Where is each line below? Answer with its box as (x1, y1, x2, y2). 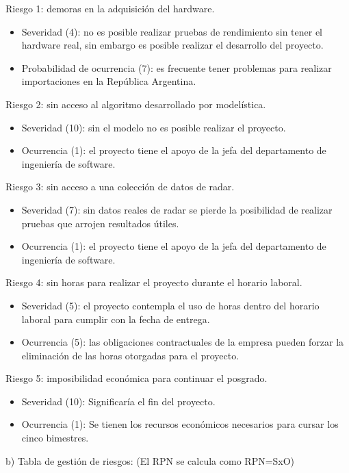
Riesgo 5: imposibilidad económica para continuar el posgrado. (5, 371, 268, 385)
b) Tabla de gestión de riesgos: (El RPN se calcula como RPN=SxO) (5, 453, 295, 468)
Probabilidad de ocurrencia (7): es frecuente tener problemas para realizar (21, 60, 332, 75)
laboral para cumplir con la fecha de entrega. (21, 311, 210, 326)
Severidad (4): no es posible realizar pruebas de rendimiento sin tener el (21, 24, 323, 38)
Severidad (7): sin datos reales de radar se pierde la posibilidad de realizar (21, 202, 333, 216)
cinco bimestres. (21, 431, 89, 445)
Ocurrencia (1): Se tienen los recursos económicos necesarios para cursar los (21, 417, 339, 431)
